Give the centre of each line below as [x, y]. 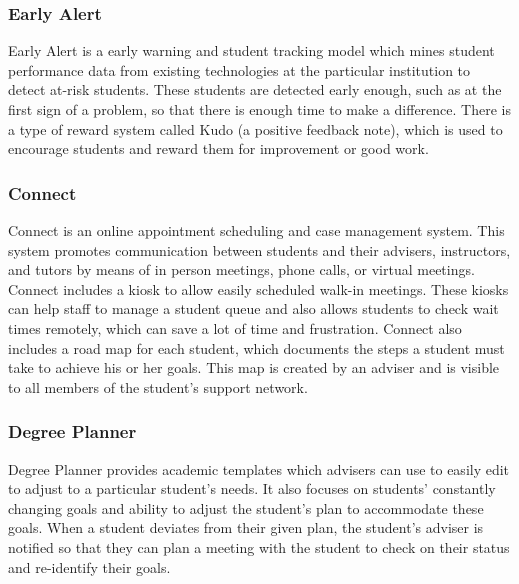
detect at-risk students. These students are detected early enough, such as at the [255, 89]
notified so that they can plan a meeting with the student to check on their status [259, 546]
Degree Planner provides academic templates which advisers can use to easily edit [259, 468]
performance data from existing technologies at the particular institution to [239, 69]
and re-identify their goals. [89, 566]
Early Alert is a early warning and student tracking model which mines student [251, 50]
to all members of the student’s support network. [158, 386]
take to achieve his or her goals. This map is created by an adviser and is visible [254, 367]
